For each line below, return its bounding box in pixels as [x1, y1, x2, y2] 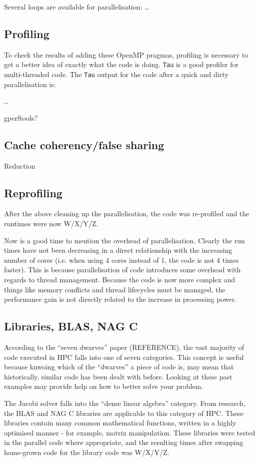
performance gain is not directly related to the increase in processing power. [4, 294, 237, 304]
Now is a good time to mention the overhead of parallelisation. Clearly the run [4, 235, 245, 245]
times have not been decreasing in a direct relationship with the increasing [4, 245, 232, 255]
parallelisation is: [4, 79, 56, 89]
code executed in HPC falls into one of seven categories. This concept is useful [4, 351, 244, 362]
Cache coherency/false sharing [4, 137, 164, 152]
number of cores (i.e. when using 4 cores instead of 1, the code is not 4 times [4, 254, 239, 265]
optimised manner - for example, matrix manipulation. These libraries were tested [4, 427, 255, 437]
